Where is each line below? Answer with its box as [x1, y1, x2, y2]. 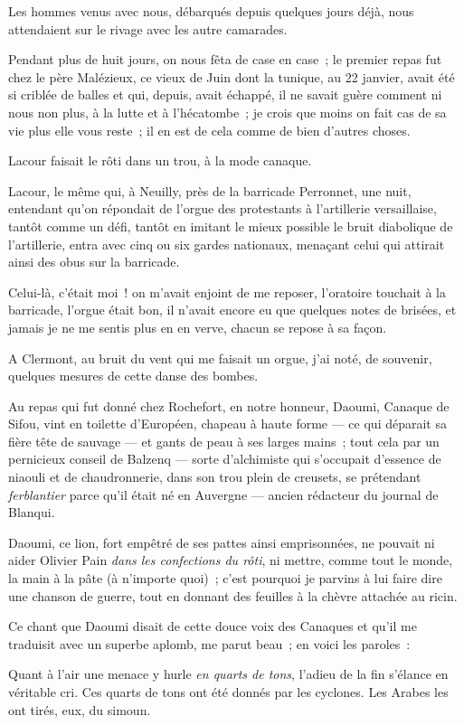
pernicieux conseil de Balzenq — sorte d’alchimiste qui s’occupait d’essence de [8, 449, 441, 468]
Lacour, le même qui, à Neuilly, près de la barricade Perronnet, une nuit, [8, 181, 412, 200]
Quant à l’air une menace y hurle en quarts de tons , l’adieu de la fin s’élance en [8, 664, 449, 683]
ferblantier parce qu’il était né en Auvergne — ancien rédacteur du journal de [8, 485, 439, 504]
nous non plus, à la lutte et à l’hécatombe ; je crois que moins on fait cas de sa [8, 102, 447, 121]
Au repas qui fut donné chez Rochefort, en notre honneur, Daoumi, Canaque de [8, 396, 450, 415]
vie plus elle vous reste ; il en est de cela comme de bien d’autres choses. [8, 120, 411, 139]
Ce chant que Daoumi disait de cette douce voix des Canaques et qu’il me [8, 617, 417, 636]
